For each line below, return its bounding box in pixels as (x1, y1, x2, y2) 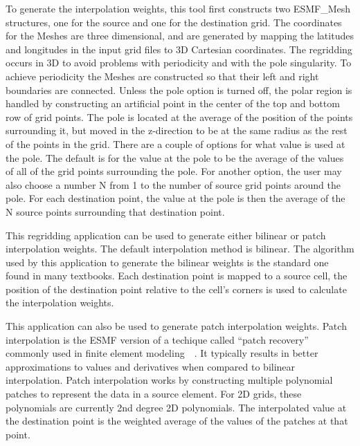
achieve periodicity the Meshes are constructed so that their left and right (6, 68, 319, 83)
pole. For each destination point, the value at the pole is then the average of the (6, 191, 345, 205)
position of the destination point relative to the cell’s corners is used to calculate (6, 281, 347, 296)
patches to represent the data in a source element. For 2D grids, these (6, 387, 302, 401)
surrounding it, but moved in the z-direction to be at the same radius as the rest (6, 123, 348, 138)
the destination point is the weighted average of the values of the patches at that (6, 414, 348, 428)
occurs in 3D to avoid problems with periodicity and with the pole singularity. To (6, 55, 352, 70)
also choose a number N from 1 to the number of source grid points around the (6, 177, 341, 192)
